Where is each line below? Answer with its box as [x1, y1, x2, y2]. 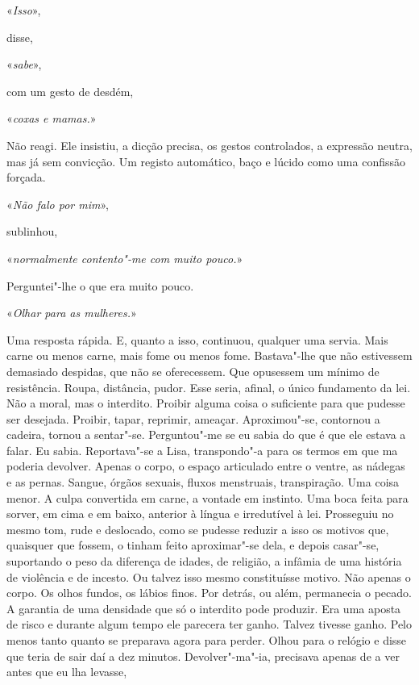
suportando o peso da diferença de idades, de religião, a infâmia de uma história [6, 553, 402, 570]
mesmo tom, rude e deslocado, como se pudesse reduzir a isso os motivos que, [6, 520, 389, 537]
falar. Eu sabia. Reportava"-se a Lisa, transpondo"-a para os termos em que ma [6, 441, 398, 458]
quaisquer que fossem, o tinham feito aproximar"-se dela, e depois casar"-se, [6, 537, 380, 553]
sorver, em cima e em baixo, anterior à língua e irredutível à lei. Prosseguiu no [6, 505, 394, 522]
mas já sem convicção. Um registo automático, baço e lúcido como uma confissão [6, 152, 405, 169]
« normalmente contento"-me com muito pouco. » [6, 249, 243, 266]
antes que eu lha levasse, [6, 663, 127, 680]
